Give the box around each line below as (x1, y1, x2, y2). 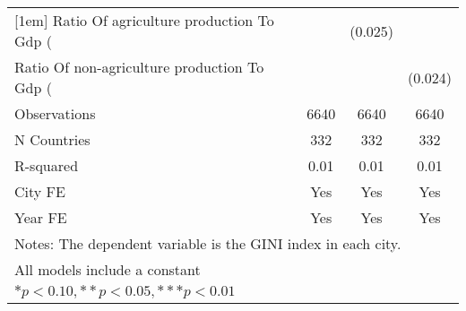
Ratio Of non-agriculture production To (14, 56, 264, 77)
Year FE (14, 207, 67, 228)
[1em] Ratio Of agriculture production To (14, 10, 274, 30)
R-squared (14, 155, 79, 176)
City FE (14, 181, 65, 202)
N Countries (14, 129, 91, 150)
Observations (14, 103, 96, 124)
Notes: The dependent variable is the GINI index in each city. (14, 233, 401, 254)
